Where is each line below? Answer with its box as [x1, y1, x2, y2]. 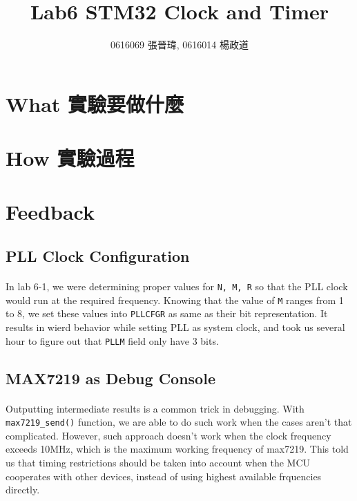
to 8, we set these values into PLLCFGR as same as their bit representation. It [6, 306, 328, 321]
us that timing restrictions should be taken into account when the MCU [6, 455, 310, 470]
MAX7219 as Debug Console [6, 367, 215, 388]
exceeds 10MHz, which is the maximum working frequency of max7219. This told [6, 442, 349, 456]
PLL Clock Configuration [6, 245, 190, 267]
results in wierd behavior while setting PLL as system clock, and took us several [6, 320, 345, 334]
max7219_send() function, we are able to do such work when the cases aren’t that [6, 415, 352, 429]
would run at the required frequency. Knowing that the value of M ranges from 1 [6, 292, 344, 307]
